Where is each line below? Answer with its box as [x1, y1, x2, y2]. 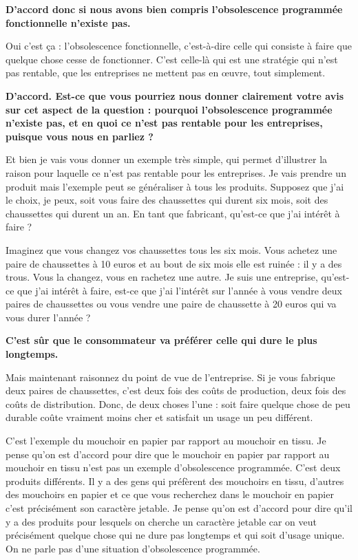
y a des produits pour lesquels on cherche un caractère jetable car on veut [6, 514, 317, 528]
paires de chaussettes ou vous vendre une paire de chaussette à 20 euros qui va [6, 297, 337, 311]
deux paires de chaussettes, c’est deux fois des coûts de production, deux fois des [6, 383, 346, 398]
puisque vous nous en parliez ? [6, 129, 154, 143]
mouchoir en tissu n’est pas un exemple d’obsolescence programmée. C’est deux [6, 460, 341, 475]
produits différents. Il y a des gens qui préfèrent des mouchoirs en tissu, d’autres [6, 473, 344, 488]
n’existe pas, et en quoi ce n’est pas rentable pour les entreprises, [6, 116, 323, 130]
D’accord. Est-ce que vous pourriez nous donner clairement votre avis [6, 88, 344, 103]
